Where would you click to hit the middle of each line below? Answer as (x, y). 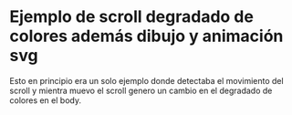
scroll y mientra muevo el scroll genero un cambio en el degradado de (141, 90)
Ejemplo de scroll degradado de (131, 17)
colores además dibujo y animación (146, 36)
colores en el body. (46, 100)
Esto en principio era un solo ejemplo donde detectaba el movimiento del (147, 80)
